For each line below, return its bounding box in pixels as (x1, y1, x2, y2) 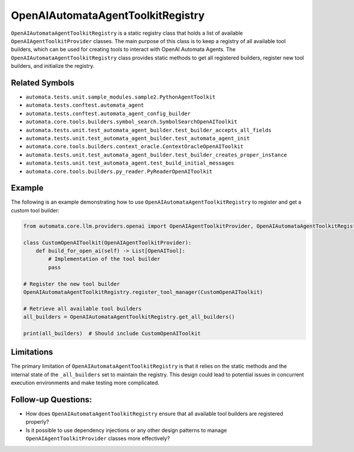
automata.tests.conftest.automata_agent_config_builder (25, 110, 191, 117)
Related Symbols (11, 77, 75, 88)
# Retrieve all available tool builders (23, 305, 142, 312)
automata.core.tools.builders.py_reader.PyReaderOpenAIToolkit (25, 168, 212, 175)
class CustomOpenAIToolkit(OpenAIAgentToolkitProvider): (23, 239, 192, 246)
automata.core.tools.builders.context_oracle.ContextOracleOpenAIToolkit (25, 143, 244, 150)
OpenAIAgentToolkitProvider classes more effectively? (25, 435, 171, 442)
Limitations (11, 347, 53, 357)
